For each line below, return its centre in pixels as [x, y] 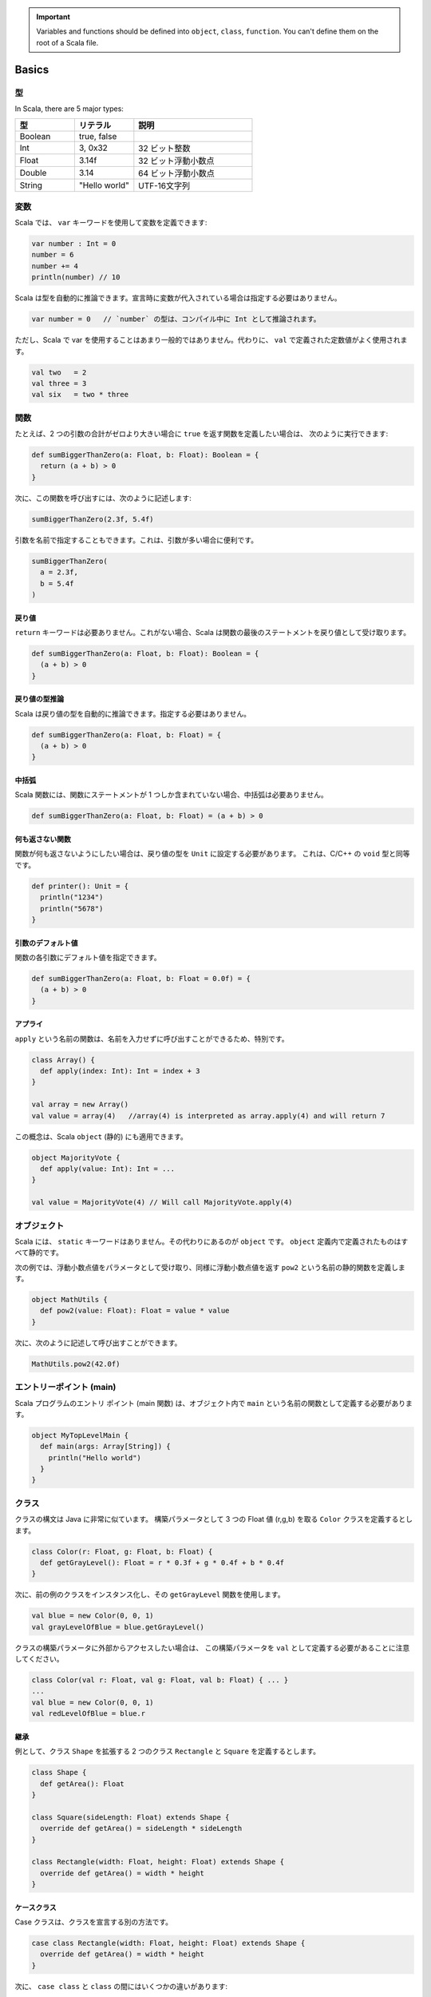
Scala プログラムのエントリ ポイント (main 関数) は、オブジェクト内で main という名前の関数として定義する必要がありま [214, 1403]
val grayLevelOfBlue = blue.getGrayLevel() [118, 1627]
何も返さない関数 [43, 840]
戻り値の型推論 [39, 699]
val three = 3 [59, 383]
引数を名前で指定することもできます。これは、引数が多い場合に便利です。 [136, 540]
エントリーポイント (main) [65, 1388]
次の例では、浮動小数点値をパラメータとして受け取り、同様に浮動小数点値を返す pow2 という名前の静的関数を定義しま [210, 1267]
